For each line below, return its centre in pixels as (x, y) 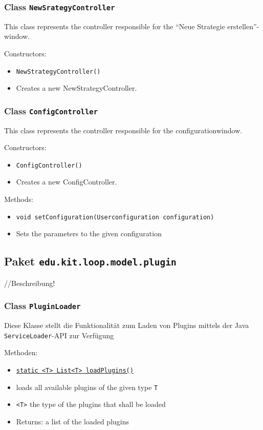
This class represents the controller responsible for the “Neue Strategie (115, 26)
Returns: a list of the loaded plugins (73, 421)
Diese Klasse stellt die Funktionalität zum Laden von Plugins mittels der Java (127, 325)
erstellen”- (243, 26)
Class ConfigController (51, 110)
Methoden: (21, 352)
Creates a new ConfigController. (67, 182)
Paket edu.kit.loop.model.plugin (90, 261)
